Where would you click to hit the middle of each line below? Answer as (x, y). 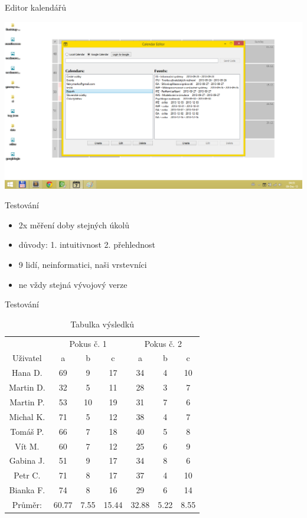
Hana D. (27, 373)
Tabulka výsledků (102, 324)
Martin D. (27, 387)
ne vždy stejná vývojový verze (73, 284)
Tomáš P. (27, 431)
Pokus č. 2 (163, 343)
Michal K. (27, 416)
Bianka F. (27, 490)
